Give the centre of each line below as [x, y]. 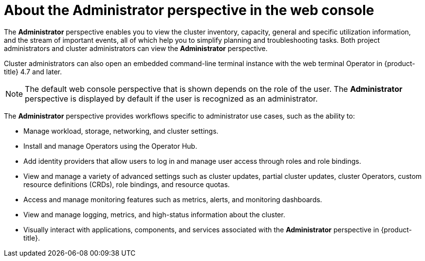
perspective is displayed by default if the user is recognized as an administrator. [171, 98]
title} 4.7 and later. [33, 71]
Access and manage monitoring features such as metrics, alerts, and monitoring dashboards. [173, 199]
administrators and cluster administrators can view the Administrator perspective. [136, 48]
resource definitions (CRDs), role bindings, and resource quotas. [127, 184]
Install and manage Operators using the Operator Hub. [110, 146]
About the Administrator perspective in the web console [189, 10]
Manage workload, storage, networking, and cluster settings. [121, 131]
